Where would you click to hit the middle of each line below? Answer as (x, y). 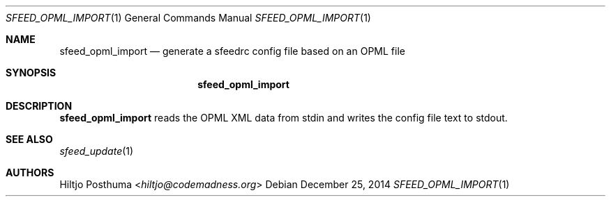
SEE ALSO (29, 139)
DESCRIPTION (39, 106)
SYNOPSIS (31, 73)
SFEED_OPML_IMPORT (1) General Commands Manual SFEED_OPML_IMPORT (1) (188, 18)
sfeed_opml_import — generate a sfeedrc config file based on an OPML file (232, 51)
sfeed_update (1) (97, 151)
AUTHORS (30, 172)
